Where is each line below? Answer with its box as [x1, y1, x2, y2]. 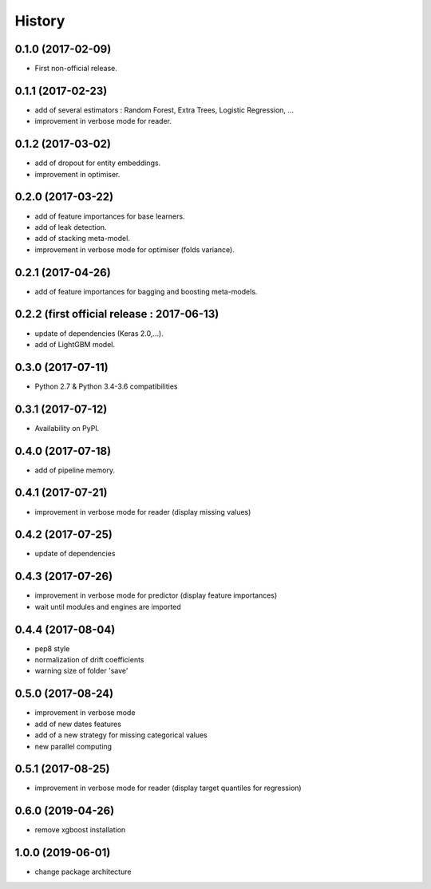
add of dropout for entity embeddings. [34, 158, 161, 168]
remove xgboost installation [34, 825, 126, 835]
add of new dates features [34, 719, 121, 729]
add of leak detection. [34, 222, 107, 231]
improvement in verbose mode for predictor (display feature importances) [34, 591, 278, 600]
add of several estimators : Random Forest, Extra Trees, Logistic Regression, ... [34, 105, 295, 115]
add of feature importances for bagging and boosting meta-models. [34, 286, 258, 296]
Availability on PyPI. [34, 423, 100, 433]
